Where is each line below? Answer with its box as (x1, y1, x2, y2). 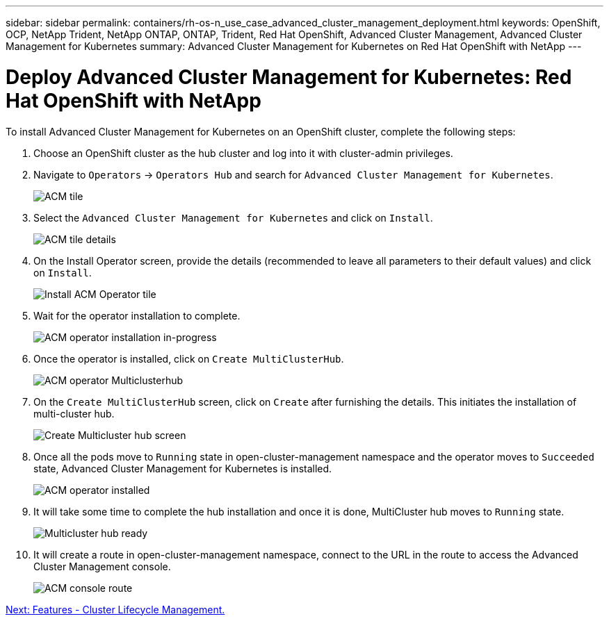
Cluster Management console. (33, 560, 171, 572)
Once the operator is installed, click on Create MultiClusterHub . (33, 352, 344, 365)
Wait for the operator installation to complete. (33, 309, 241, 322)
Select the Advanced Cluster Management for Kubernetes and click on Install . (33, 211, 433, 224)
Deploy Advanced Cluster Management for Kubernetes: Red (6, 65, 572, 89)
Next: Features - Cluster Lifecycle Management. (6, 603, 225, 615)
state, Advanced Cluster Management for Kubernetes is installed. (33, 462, 332, 474)
